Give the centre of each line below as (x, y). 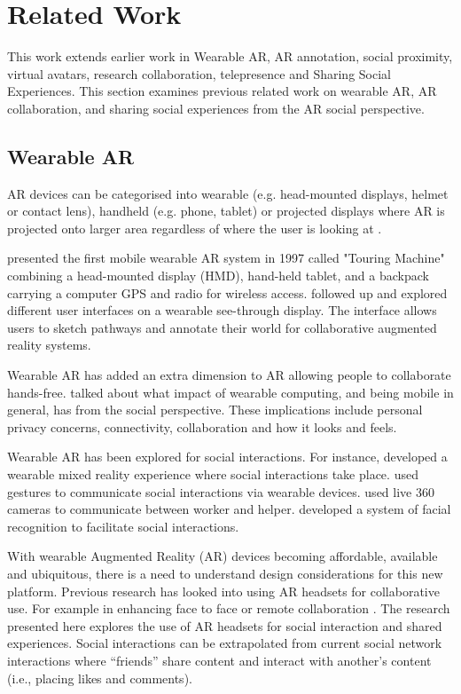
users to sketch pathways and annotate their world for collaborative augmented (222, 327)
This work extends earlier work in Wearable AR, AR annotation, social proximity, (230, 56)
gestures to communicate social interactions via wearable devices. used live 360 (221, 491)
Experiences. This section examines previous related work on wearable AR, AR (222, 91)
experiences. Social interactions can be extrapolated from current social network (225, 643)
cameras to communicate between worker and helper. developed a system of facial (229, 509)
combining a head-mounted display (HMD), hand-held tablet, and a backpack (218, 276)
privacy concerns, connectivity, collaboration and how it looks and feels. (202, 426)
